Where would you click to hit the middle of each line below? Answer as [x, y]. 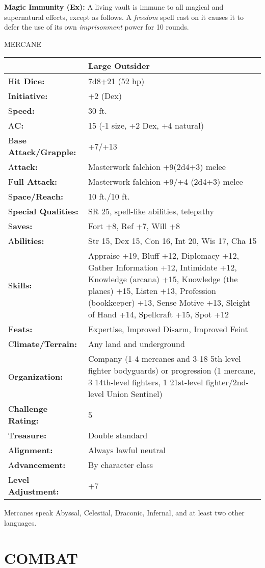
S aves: [20, 226]
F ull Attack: [33, 182]
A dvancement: [37, 465]
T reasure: [28, 435]
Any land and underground [136, 344]
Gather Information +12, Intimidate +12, [162, 267]
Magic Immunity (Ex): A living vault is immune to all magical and [114, 7]
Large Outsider [119, 66]
